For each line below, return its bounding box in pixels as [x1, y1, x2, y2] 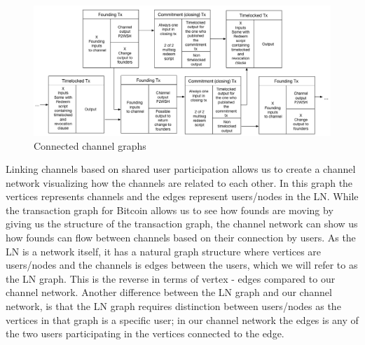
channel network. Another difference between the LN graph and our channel [6, 285, 332, 300]
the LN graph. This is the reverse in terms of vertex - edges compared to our [6, 271, 336, 286]
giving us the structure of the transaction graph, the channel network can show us [6, 216, 358, 231]
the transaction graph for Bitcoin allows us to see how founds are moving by [6, 202, 333, 217]
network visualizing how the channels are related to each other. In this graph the [6, 175, 353, 190]
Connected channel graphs [34, 138, 146, 153]
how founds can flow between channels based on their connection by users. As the [6, 230, 356, 245]
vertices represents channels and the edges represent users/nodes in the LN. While [6, 189, 359, 204]
